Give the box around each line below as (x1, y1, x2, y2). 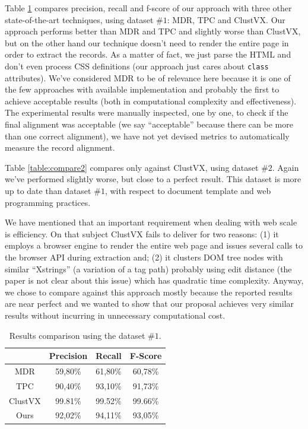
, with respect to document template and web (104, 184, 271, 196)
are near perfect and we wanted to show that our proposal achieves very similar (5, 297, 294, 310)
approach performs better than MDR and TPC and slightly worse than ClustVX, (5, 25, 301, 37)
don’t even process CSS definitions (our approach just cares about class (5, 59, 269, 72)
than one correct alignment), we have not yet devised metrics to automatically (5, 129, 290, 142)
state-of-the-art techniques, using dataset (5, 13, 154, 26)
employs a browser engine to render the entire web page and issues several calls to (5, 239, 303, 252)
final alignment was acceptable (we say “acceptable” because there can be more (5, 118, 293, 130)
